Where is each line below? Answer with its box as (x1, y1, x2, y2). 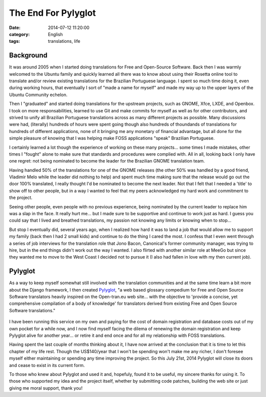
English (48, 31, 63, 37)
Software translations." (9, 307, 56, 313)
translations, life (48, 38, 81, 44)
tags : (9, 38, 20, 44)
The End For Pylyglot (9, 7, 96, 18)
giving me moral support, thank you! (9, 385, 83, 391)
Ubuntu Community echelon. (9, 92, 67, 98)
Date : (9, 25, 21, 31)
